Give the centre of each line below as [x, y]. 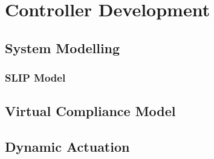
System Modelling [63, 47]
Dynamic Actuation [67, 147]
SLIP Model [35, 78]
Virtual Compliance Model [90, 111]
